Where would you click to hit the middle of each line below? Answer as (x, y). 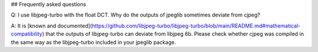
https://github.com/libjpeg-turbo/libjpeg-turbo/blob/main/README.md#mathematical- (196, 26)
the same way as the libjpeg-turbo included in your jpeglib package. (93, 42)
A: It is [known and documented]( (52, 26)
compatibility (26, 34)
